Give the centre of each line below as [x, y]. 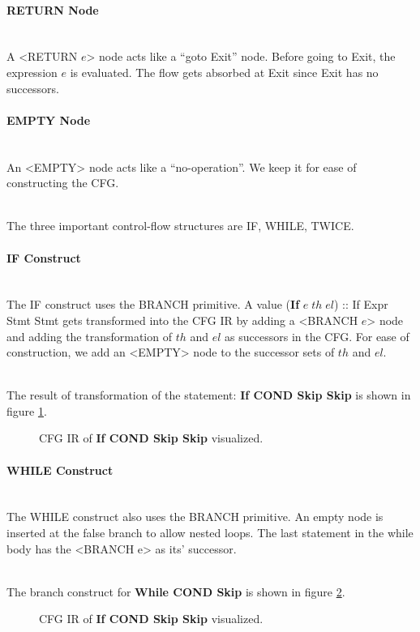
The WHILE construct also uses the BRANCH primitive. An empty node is [195, 517]
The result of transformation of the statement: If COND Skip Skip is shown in [209, 395]
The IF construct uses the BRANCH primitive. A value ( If [153, 304]
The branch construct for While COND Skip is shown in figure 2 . [176, 591]
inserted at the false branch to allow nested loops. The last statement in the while [210, 533]
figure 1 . [27, 410]
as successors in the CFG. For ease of [317, 336]
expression [32, 72]
